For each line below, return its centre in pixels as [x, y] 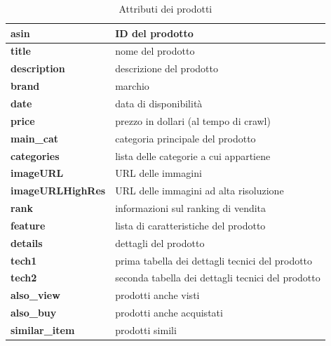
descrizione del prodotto [167, 68]
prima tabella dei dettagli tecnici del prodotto [214, 260]
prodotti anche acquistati [169, 313]
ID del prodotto [154, 33]
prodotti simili [146, 330]
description [38, 68]
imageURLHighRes [58, 191]
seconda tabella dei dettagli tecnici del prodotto [218, 278]
